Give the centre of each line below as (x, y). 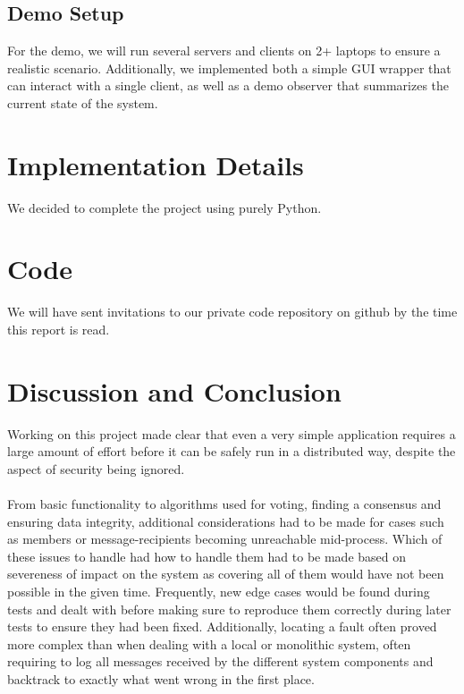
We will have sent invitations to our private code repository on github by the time (232, 312)
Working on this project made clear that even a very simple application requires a (232, 433)
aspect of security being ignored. (96, 468)
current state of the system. (83, 102)
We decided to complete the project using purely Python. (165, 207)
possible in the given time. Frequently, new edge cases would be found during (219, 592)
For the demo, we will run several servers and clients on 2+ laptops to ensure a (224, 51)
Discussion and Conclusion (174, 390)
